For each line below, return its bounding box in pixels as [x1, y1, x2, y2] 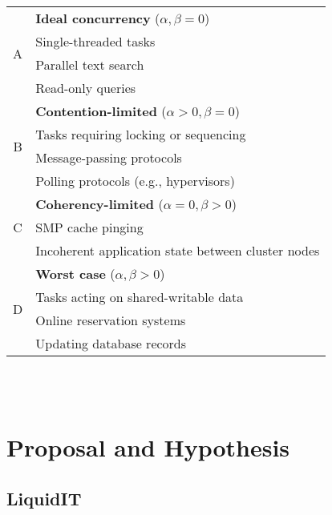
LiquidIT [6, 485, 82, 510]
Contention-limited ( [35, 102, 167, 120]
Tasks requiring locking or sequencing [35, 125, 246, 143]
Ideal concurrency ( [35, 9, 160, 27]
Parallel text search [35, 55, 144, 74]
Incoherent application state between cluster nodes [35, 241, 320, 260]
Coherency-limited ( [35, 195, 164, 213]
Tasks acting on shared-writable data [35, 288, 244, 306]
